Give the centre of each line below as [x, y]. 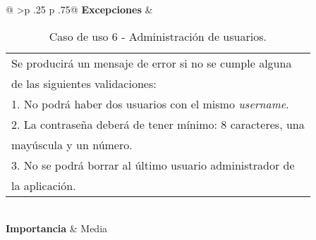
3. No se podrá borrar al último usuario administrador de [153, 165]
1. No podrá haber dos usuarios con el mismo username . [150, 103]
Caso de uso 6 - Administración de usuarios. [158, 36]
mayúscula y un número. [72, 144]
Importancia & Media [57, 228]
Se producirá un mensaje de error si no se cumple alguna [152, 63]
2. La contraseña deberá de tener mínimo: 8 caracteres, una [158, 124]
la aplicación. [44, 185]
